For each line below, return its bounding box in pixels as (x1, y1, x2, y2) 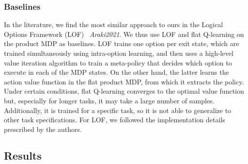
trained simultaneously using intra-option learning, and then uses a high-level (4, 48, 233, 58)
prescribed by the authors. (4, 124, 82, 134)
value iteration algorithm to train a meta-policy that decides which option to (4, 57, 232, 67)
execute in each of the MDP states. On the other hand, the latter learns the (4, 67, 229, 77)
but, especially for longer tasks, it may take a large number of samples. (4, 95, 215, 105)
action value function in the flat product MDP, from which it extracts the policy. (4, 76, 244, 86)
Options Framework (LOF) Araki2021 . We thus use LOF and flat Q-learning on (4, 29, 244, 39)
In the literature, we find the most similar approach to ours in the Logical (4, 19, 223, 30)
